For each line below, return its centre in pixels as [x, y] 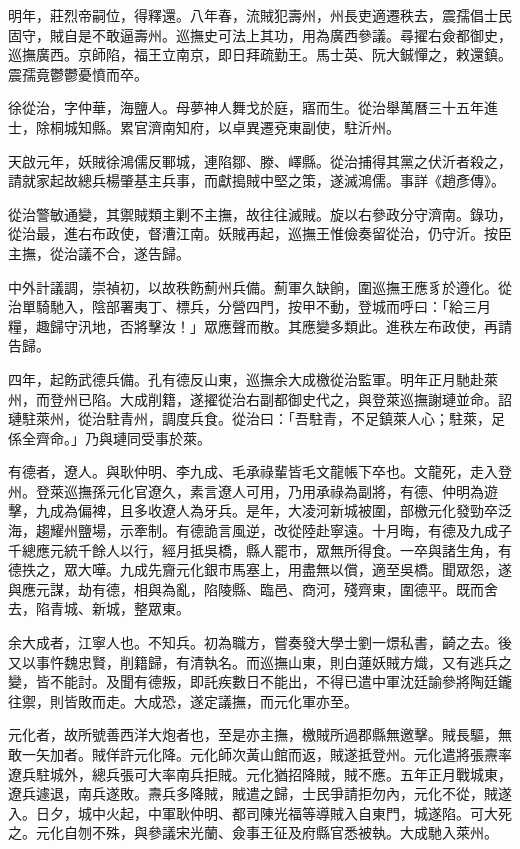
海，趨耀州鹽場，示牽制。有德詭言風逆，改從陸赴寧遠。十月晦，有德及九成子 [260, 530]
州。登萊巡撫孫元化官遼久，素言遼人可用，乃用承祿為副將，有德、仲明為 [246, 490]
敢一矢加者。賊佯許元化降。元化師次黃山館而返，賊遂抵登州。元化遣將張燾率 [260, 754]
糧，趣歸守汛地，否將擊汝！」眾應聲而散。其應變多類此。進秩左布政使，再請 [260, 325]
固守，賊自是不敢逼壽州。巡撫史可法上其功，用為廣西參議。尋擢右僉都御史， [260, 34]
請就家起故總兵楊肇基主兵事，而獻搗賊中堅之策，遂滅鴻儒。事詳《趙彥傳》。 [256, 180]
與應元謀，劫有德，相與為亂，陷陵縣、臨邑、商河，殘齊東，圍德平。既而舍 [253, 588]
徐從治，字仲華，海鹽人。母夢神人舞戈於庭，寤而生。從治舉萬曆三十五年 [246, 107]
